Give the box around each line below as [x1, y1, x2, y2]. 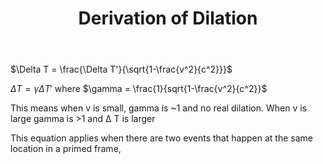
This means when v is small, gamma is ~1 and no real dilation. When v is [10, 102, 307, 114]
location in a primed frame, [10, 143, 122, 155]
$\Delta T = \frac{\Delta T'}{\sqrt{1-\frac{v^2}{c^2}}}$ [10, 63, 233, 76]
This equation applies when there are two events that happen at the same [10, 132, 313, 144]
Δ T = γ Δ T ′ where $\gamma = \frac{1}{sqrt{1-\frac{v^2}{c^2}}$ [10, 83, 268, 95]
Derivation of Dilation [78, 7, 258, 30]
